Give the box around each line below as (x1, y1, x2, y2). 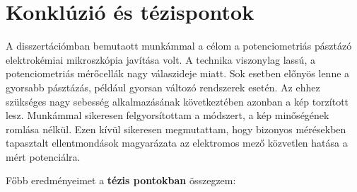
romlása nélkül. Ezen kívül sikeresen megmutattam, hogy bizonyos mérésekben (6, 121, 346, 136)
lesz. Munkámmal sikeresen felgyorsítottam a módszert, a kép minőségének (6, 108, 329, 123)
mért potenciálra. (6, 149, 81, 164)
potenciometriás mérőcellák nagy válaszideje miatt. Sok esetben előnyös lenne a (6, 66, 350, 81)
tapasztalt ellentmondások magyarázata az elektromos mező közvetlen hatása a (6, 135, 348, 150)
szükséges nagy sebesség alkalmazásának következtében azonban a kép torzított (6, 94, 349, 108)
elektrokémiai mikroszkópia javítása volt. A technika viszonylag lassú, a (6, 52, 315, 67)
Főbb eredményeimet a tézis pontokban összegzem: (6, 173, 236, 188)
